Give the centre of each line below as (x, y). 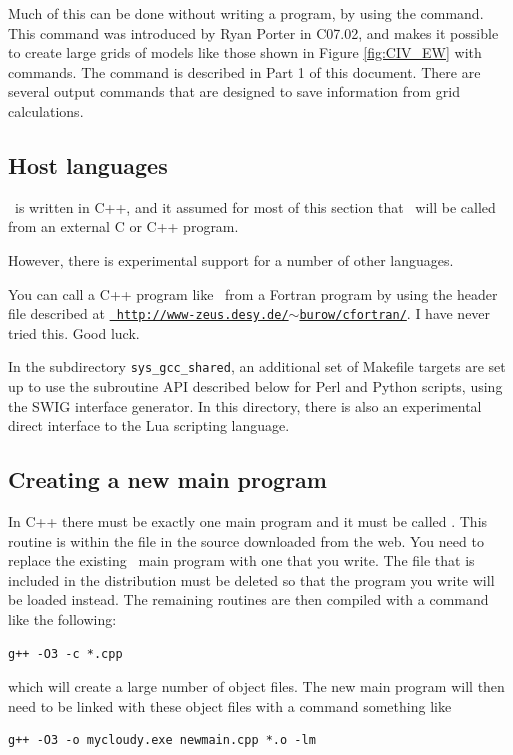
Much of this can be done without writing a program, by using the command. (246, 13)
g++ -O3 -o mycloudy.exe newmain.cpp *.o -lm (162, 740)
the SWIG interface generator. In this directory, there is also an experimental (245, 405)
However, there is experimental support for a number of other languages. (231, 259)
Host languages (88, 164)
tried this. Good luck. (74, 332)
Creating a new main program (167, 479)
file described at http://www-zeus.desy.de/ (148, 313)
